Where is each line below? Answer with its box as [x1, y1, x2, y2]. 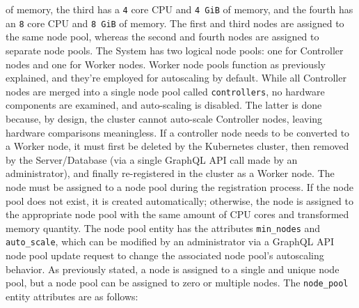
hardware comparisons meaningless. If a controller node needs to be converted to [6, 125, 350, 139]
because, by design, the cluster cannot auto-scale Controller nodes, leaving [6, 111, 323, 125]
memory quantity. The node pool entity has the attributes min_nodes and [6, 220, 321, 235]
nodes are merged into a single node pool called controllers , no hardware [6, 84, 325, 98]
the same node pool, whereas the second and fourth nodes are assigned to [6, 29, 319, 44]
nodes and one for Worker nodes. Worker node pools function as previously [6, 56, 326, 71]
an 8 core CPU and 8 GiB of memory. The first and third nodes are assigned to [6, 15, 344, 30]
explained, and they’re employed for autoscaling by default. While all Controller [6, 70, 346, 85]
